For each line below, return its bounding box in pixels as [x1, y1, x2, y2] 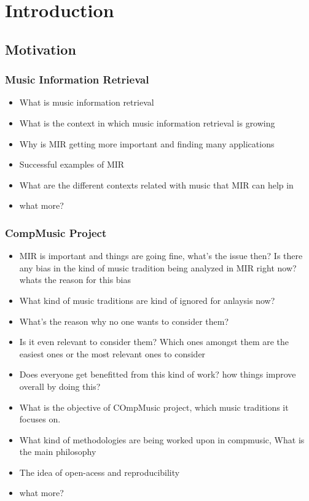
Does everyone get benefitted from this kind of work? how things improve [19, 368, 296, 381]
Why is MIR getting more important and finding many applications [19, 137, 275, 150]
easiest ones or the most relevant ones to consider [19, 347, 206, 360]
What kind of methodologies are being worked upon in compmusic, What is [19, 433, 305, 446]
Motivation [5, 39, 76, 58]
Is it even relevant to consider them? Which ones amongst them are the [19, 335, 289, 348]
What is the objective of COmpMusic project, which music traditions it [19, 400, 289, 413]
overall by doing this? [19, 379, 101, 392]
